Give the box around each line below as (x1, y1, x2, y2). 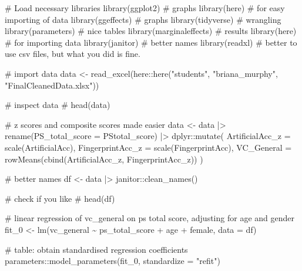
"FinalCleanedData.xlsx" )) (5, 79, 99, 91)
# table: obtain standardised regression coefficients (5, 243, 188, 255)
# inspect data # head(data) (5, 99, 110, 111)
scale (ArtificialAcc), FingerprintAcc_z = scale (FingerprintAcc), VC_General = (5, 141, 292, 153)
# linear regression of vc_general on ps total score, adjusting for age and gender (5, 212, 294, 224)
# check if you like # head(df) (5, 192, 115, 204)
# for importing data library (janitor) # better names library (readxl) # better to (5, 36, 297, 48)
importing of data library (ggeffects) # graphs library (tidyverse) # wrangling (5, 13, 281, 25)
